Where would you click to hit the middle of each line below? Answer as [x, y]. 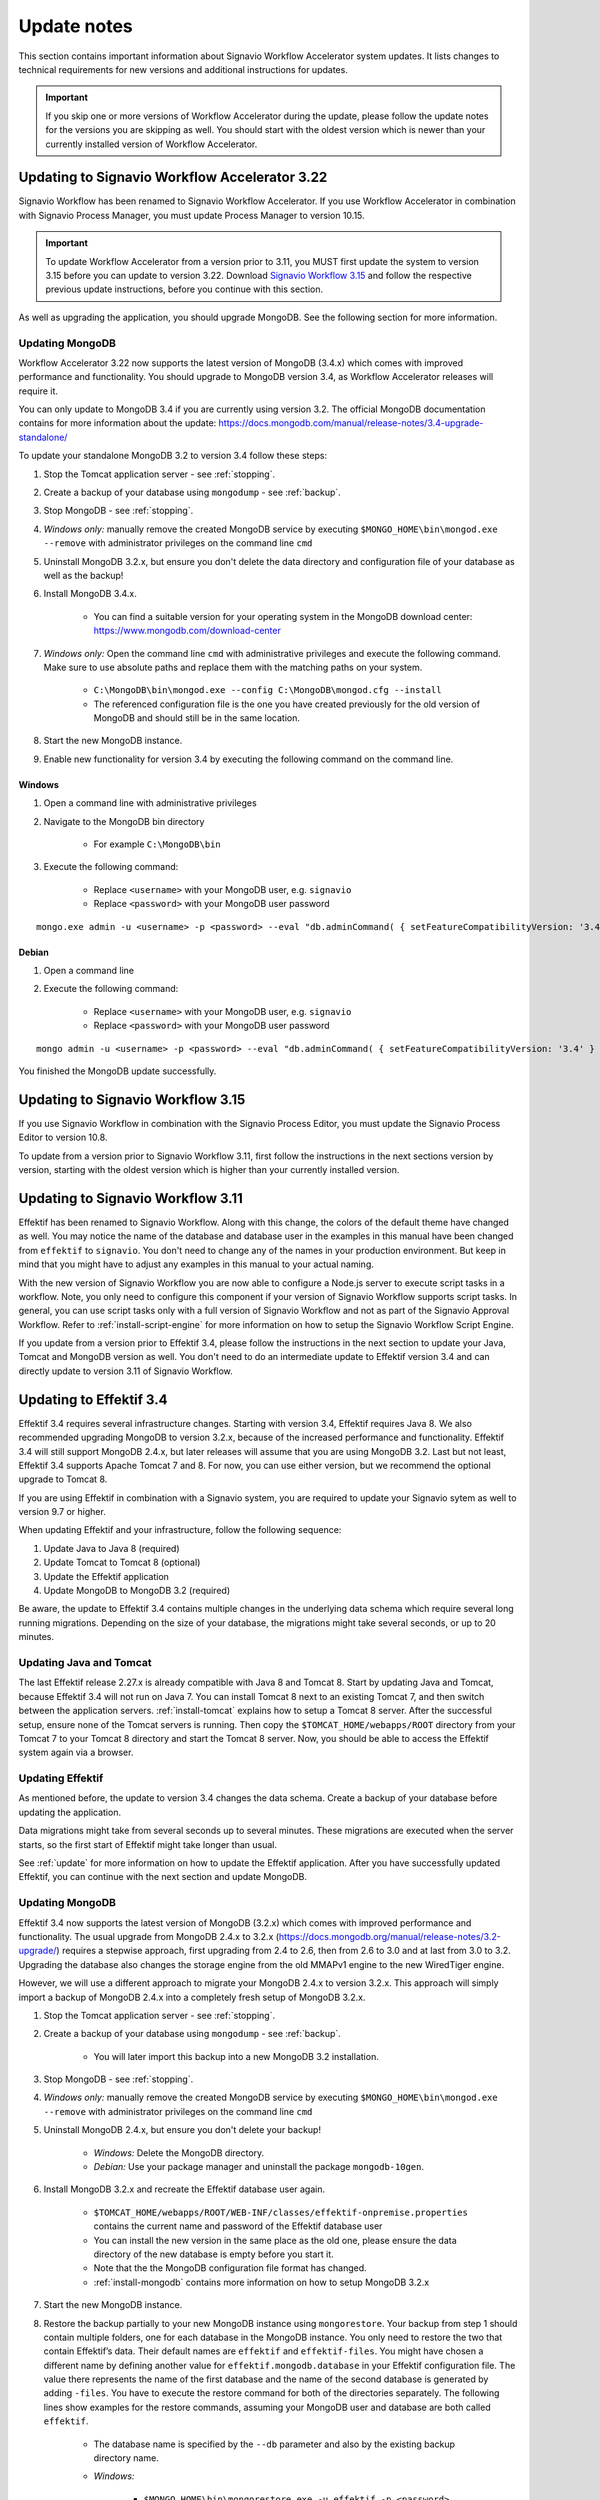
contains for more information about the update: [117, 423]
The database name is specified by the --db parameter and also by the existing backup [274, 2444]
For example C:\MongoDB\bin [157, 844]
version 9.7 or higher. [62, 1512]
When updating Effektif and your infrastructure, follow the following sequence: [180, 1530]
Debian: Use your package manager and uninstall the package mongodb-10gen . [259, 2167]
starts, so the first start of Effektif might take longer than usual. [147, 1844]
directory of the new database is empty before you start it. [213, 2254]
